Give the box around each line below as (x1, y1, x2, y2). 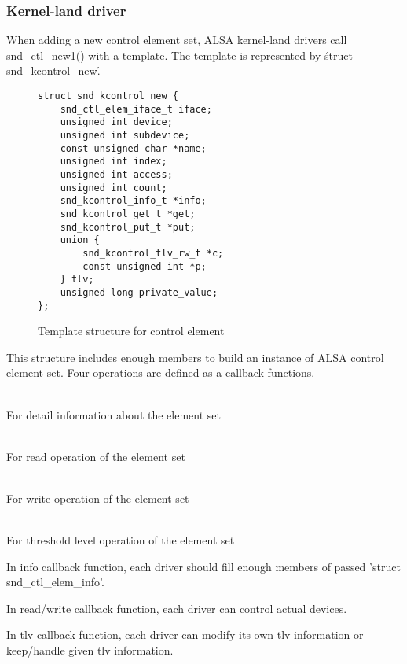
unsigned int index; (60, 156, 167, 168)
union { (60, 234, 100, 246)
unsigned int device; (60, 116, 173, 128)
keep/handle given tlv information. (6, 642, 174, 658)
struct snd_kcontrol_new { (38, 90, 178, 101)
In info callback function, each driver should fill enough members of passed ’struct (6, 558, 401, 574)
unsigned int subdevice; (60, 129, 190, 141)
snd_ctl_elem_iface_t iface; (60, 103, 212, 115)
